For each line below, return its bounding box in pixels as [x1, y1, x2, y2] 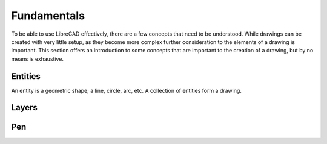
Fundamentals [11, 9, 85, 22]
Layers [11, 102, 38, 113]
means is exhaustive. [11, 55, 64, 63]
